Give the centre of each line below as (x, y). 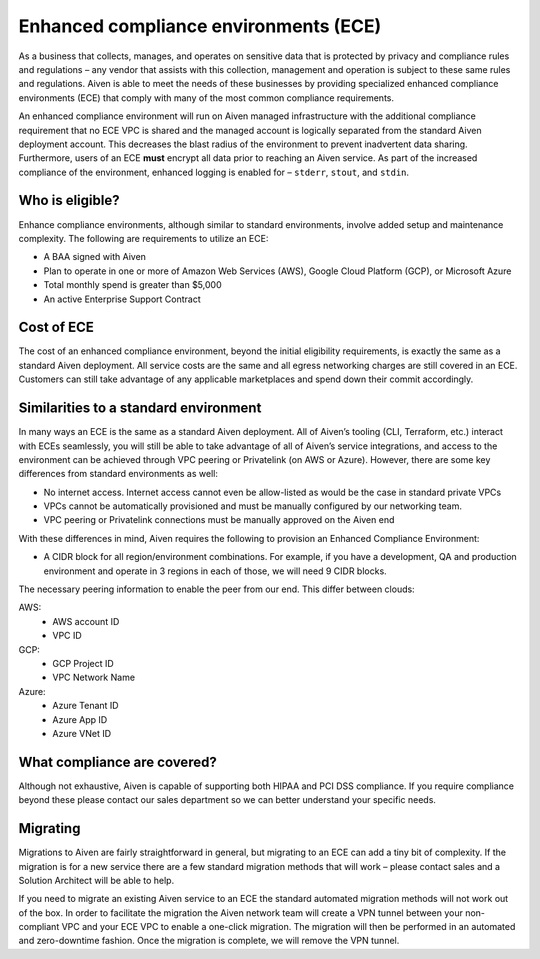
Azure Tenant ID (85, 706)
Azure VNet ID (82, 733)
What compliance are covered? (117, 761)
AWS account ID (86, 621)
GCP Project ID (83, 663)
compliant (39, 927)
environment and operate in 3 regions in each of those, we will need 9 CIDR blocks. (215, 571)
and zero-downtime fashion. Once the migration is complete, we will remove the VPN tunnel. (209, 941)
